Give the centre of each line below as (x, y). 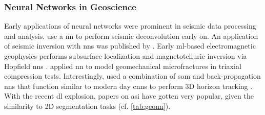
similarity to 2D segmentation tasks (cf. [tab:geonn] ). (87, 106)
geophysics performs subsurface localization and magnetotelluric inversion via (126, 56)
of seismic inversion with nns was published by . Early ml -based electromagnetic (130, 46)
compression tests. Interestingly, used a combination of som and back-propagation (132, 76)
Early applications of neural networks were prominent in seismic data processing (130, 26)
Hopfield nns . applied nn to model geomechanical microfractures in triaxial (123, 66)
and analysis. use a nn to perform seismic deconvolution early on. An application (131, 36)
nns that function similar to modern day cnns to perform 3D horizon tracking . (128, 86)
